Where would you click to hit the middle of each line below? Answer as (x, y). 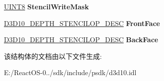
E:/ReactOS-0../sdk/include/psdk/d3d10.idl (70, 72)
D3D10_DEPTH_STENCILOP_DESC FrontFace (82, 23)
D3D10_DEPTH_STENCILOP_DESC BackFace (81, 40)
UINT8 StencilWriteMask (47, 6)
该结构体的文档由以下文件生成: (53, 56)
